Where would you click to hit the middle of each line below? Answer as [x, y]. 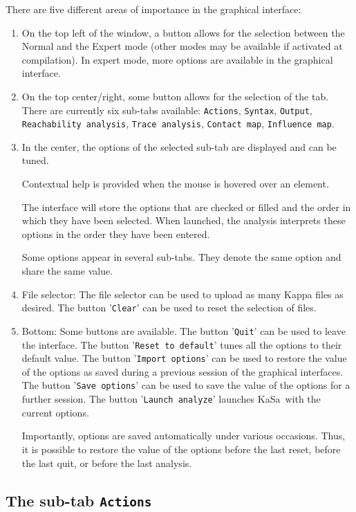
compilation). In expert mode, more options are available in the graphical [177, 59]
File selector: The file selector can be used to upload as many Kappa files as [182, 294]
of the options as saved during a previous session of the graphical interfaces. [182, 371]
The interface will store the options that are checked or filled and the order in [186, 207]
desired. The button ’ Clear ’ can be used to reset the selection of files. [169, 308]
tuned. [35, 160]
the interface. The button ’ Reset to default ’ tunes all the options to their [182, 344]
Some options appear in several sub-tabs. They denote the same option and [181, 257]
